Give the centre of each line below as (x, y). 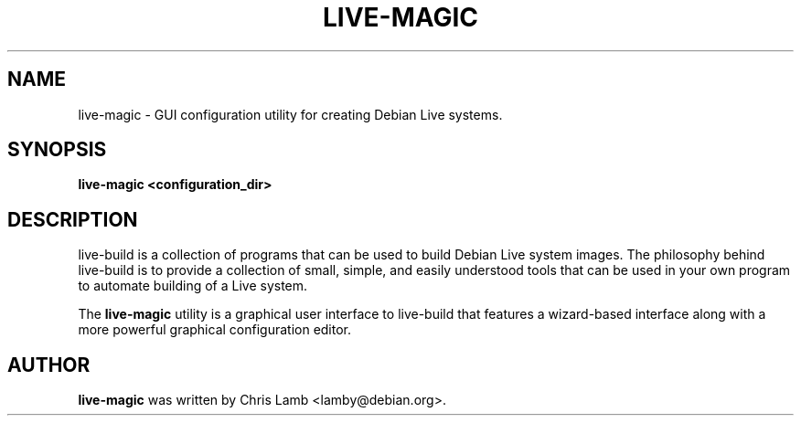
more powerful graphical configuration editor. (215, 330)
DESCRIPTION (73, 219)
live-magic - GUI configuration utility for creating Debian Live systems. (290, 114)
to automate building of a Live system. (193, 286)
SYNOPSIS (57, 150)
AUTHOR (49, 365)
